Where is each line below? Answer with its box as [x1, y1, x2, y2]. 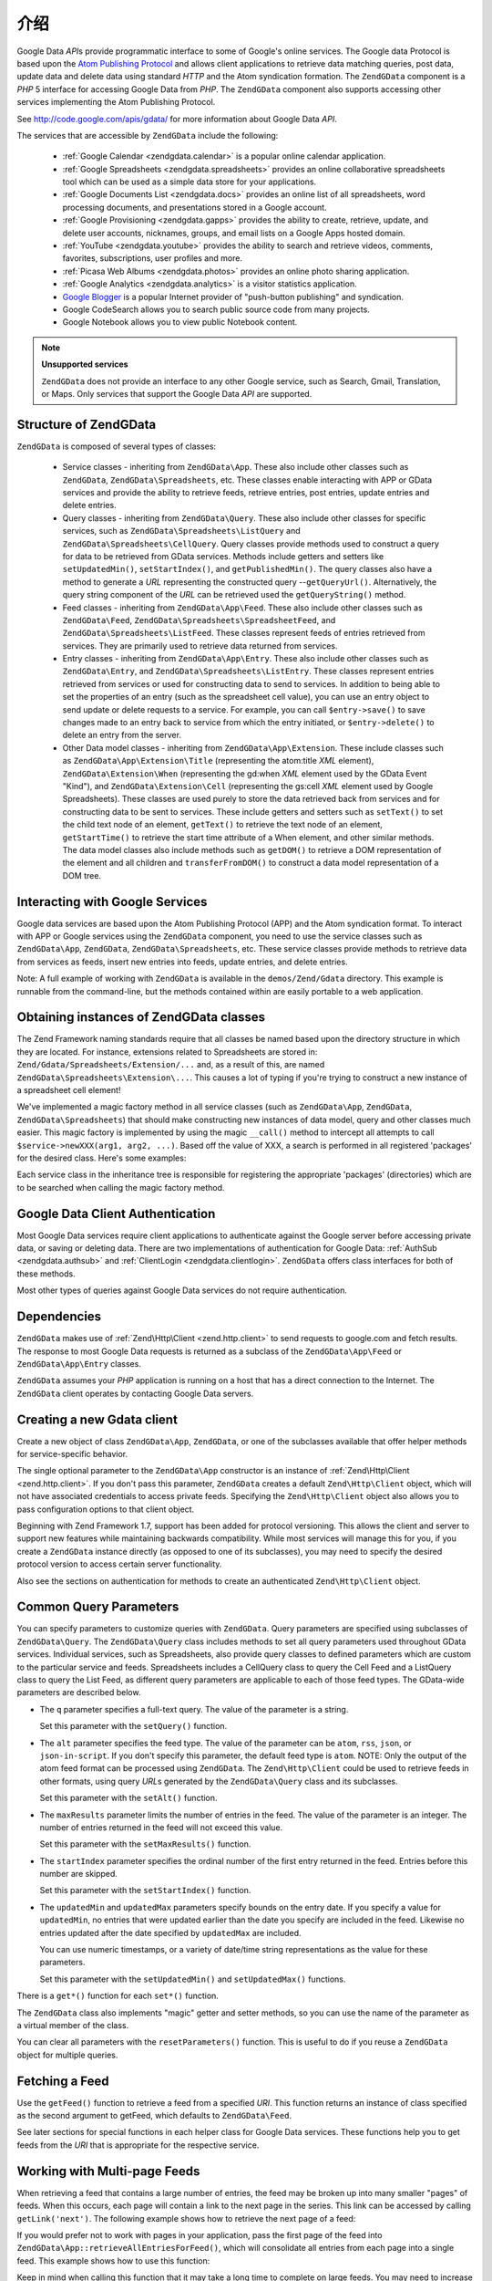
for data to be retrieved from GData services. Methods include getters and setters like [62, 550, 384, 561]
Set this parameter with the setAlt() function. [39, 1793, 218, 1804]
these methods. [16, 1268, 77, 1279]
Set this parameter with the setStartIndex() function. [39, 1885, 251, 1896]
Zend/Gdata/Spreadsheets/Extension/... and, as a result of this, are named [16, 1059, 325, 1070]
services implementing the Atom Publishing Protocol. [16, 97, 216, 108]
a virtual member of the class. [16, 2019, 129, 2030]
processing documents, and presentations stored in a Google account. [62, 202, 327, 213]
